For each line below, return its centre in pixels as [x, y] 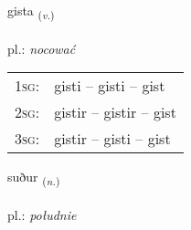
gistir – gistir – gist [115, 112]
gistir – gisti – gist [112, 139]
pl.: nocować [42, 48]
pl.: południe [42, 215]
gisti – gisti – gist [110, 86]
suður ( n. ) [34, 178]
